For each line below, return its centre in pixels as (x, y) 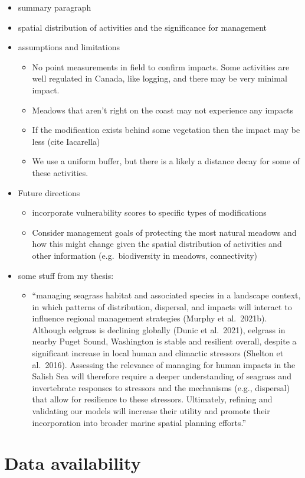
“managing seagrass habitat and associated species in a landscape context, (166, 295)
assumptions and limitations (69, 47)
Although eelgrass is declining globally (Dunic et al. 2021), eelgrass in (159, 329)
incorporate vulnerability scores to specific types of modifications (149, 212)
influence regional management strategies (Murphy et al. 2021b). (150, 318)
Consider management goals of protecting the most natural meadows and (164, 232)
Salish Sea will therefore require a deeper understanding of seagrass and (162, 376)
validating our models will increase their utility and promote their (151, 411)
